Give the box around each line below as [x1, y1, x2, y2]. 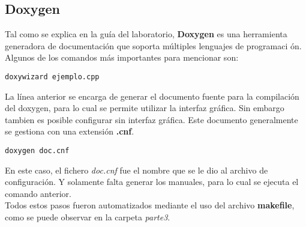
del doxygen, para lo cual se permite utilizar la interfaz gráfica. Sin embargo [5, 101, 284, 114]
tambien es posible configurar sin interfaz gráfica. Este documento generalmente [5, 113, 298, 126]
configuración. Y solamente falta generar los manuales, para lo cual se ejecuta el [5, 175, 299, 188]
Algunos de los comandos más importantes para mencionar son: [5, 51, 239, 64]
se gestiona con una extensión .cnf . [5, 125, 134, 138]
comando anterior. [5, 187, 71, 199]
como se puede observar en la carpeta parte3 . [5, 211, 170, 223]
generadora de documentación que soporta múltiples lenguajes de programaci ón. [5, 39, 302, 52]
